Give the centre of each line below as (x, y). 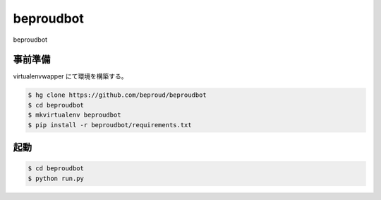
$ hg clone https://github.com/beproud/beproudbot (117, 95)
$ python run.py (56, 178)
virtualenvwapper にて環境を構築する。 (70, 76)
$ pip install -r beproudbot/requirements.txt (110, 125)
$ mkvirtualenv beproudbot (74, 115)
